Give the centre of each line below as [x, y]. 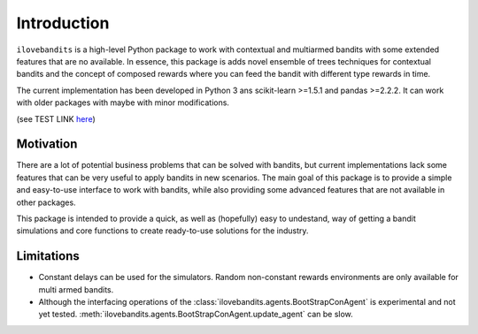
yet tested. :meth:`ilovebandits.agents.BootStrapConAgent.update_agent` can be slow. [196, 315]
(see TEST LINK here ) [56, 118]
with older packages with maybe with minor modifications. [123, 102]
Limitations [48, 256]
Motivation [47, 144]
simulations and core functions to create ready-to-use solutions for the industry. [162, 231]
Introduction [63, 23]
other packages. [46, 202]
